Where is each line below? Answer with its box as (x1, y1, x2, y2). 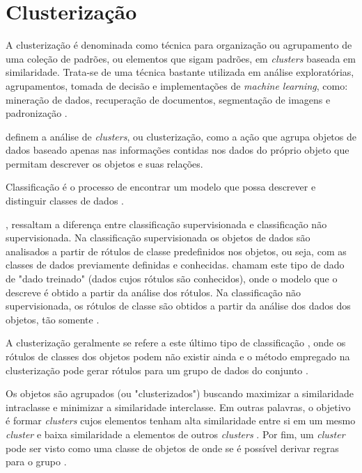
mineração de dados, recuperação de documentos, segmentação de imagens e (6, 92, 331, 106)
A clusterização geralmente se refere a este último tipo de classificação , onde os (6, 335, 346, 350)
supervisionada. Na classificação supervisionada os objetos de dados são (6, 230, 310, 245)
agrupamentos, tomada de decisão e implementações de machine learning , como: (6, 78, 348, 93)
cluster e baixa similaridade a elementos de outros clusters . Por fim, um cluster (6, 426, 345, 441)
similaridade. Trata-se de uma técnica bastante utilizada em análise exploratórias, (6, 65, 354, 79)
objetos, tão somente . (6, 312, 100, 326)
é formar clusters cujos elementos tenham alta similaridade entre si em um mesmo (6, 413, 356, 428)
